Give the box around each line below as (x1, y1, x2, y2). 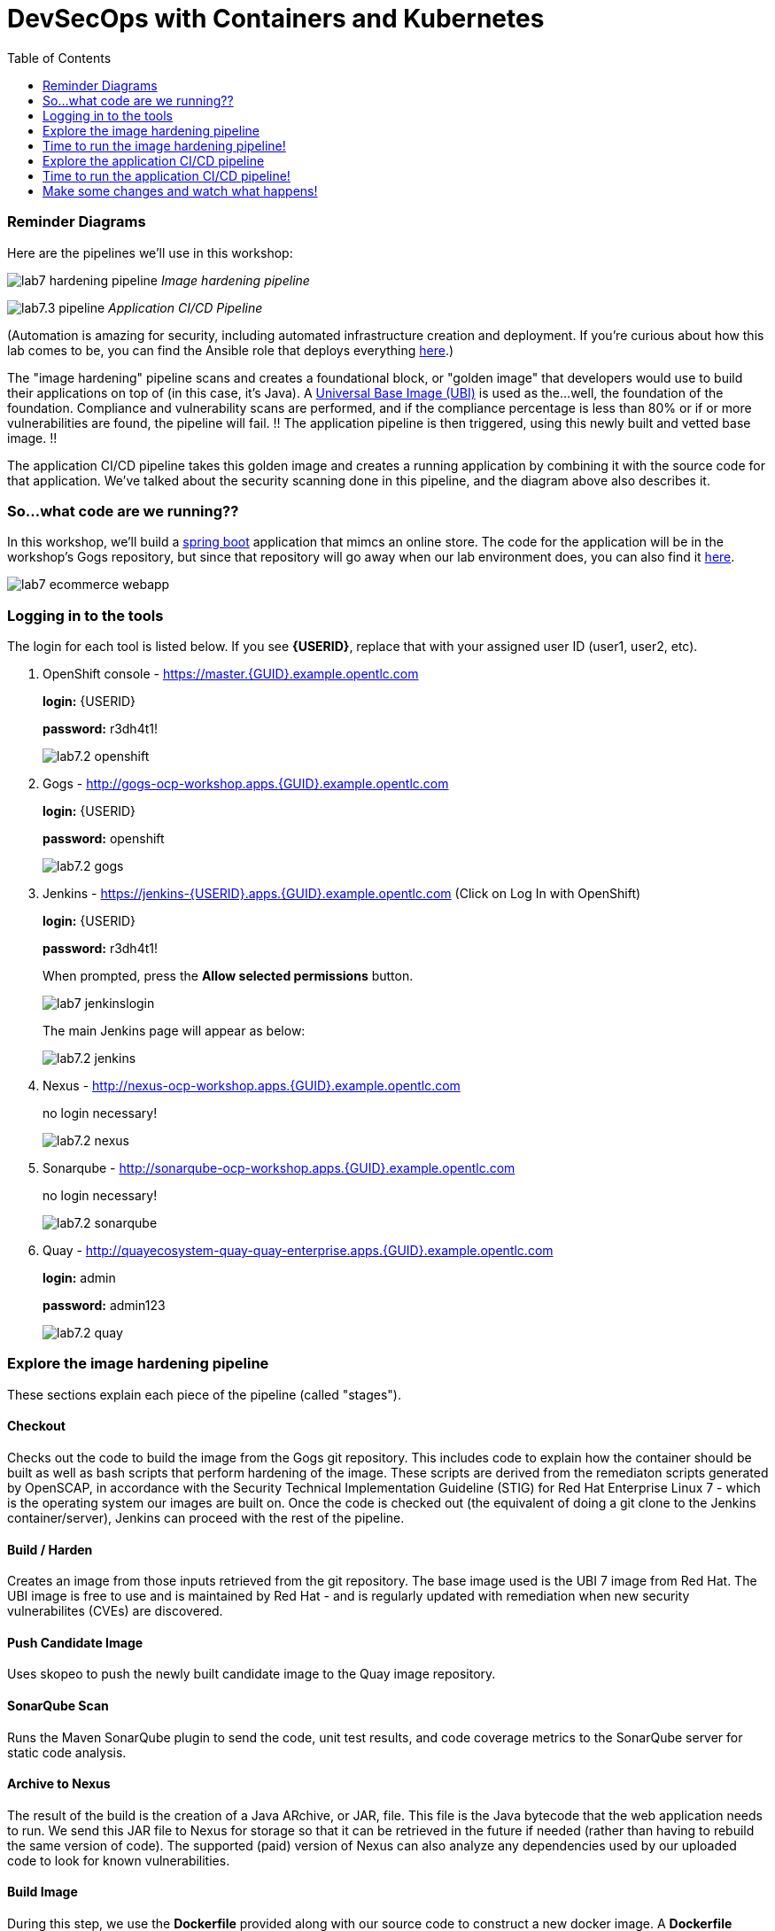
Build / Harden (7, 1541, 93, 1557)
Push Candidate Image (7, 1634, 143, 1650)
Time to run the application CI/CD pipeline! (43, 167, 291, 183)
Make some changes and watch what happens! (43, 182, 318, 198)
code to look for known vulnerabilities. (7, 1852, 230, 1868)
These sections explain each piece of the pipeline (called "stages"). (7, 1386, 401, 1402)
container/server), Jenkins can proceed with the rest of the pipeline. (7, 1509, 405, 1525)
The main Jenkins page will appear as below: (43, 1023, 306, 1038)
